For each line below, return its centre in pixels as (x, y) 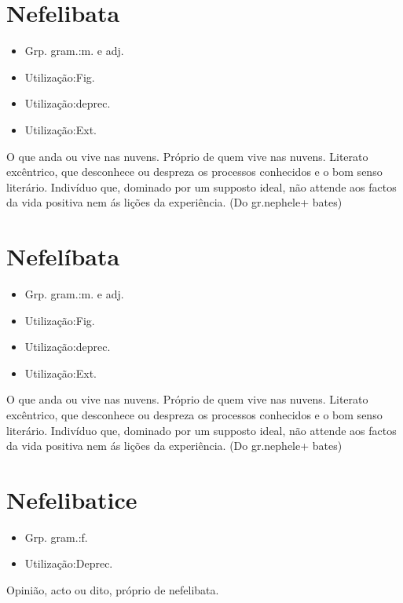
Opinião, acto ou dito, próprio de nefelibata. (113, 590)
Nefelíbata (63, 256)
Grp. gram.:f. (56, 537)
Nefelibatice (72, 499)
